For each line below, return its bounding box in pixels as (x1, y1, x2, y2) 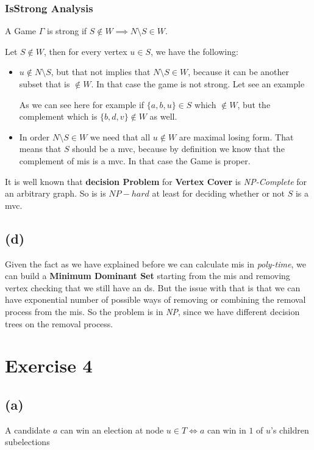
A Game (5, 24, 37, 37)
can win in (207, 423, 246, 436)
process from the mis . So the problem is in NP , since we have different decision (5, 305, 300, 318)
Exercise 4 (5, 353, 93, 378)
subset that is (19, 78, 70, 90)
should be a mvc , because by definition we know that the (72, 142, 285, 155)
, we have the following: (150, 45, 238, 57)
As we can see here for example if (19, 98, 145, 111)
